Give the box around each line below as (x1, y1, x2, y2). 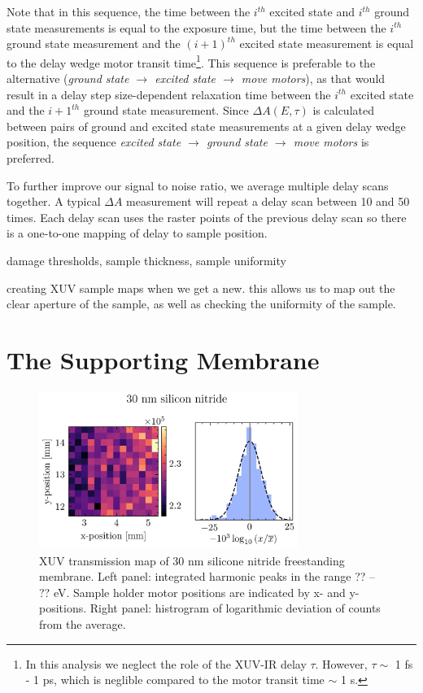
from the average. (39, 615, 126, 632)
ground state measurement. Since (83, 102, 249, 119)
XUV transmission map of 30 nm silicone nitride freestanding (39, 551, 345, 569)
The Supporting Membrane (7, 342, 320, 376)
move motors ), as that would (241, 70, 386, 87)
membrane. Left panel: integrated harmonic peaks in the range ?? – (39, 568, 376, 585)
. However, (315, 655, 368, 672)
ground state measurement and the (7, 35, 181, 52)
